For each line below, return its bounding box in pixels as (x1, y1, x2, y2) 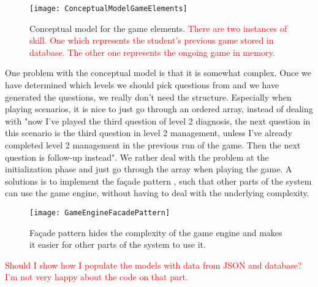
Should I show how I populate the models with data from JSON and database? (5, 258, 302, 271)
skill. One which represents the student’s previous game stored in (29, 34, 274, 47)
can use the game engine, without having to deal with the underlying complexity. (5, 186, 309, 199)
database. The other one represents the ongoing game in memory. (29, 45, 275, 58)
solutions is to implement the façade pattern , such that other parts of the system (5, 174, 312, 187)
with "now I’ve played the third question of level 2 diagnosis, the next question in (5, 114, 311, 127)
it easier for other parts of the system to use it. (29, 238, 206, 251)
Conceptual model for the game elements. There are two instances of (29, 21, 287, 34)
